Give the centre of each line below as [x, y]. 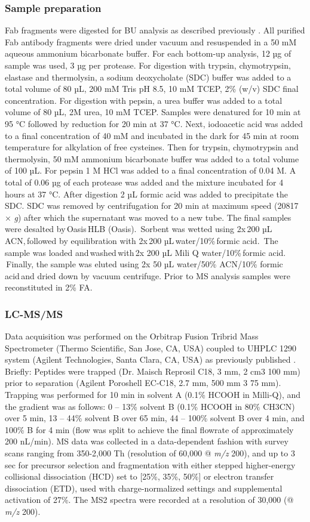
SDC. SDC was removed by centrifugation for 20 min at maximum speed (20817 [152, 206]
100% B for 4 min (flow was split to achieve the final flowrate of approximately [149, 429]
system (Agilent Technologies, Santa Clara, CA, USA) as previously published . [151, 359]
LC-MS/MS [34, 313]
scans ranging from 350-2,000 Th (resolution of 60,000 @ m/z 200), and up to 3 [150, 453]
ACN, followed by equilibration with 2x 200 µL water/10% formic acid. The [142, 240]
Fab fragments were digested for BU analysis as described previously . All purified [155, 30]
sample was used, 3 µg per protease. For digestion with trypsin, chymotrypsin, [148, 65]
